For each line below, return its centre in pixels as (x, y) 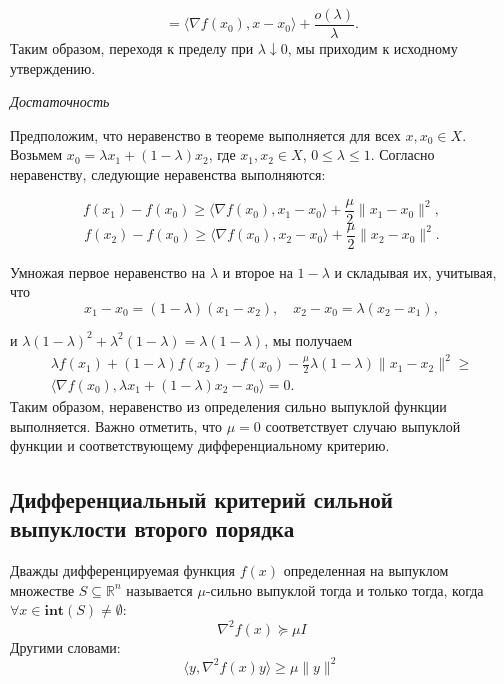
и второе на (257, 271)
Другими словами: (65, 646)
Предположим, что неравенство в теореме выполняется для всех (205, 134)
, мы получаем (308, 339)
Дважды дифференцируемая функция (122, 570)
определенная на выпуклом (366, 570)
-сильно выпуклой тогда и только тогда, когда (344, 589)
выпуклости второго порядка (152, 528)
